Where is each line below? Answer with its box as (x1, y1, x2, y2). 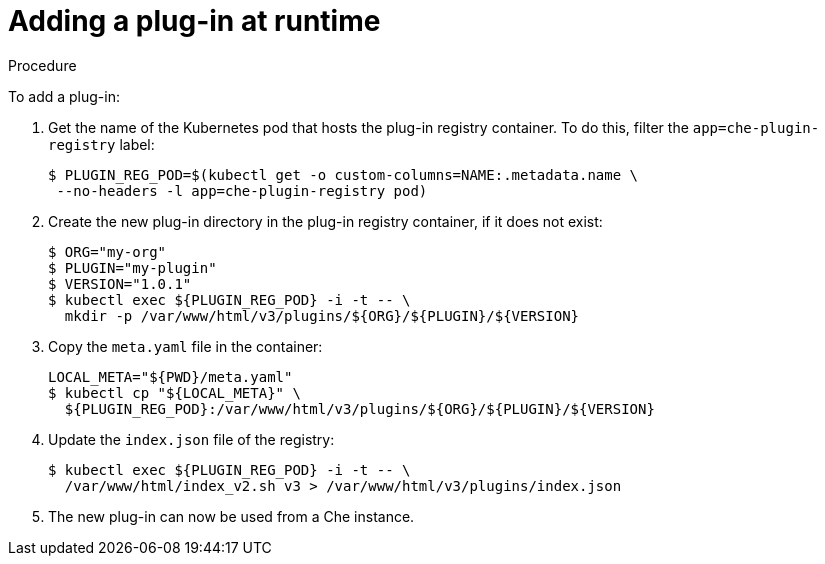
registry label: (48, 135, 155, 153)
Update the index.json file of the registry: (48, 430, 335, 448)
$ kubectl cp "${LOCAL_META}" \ (48, 384, 301, 401)
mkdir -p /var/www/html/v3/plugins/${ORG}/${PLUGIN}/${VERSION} (64, 307, 580, 324)
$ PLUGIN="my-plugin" (48, 259, 217, 276)
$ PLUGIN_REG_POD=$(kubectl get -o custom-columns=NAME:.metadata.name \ (48, 166, 639, 183)
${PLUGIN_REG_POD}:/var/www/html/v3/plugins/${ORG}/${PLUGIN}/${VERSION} (64, 400, 655, 417)
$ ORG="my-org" (48, 243, 167, 260)
